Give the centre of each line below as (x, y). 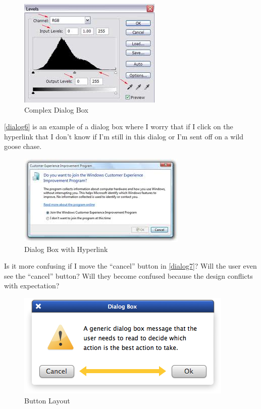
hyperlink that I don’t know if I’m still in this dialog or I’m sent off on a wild (124, 136)
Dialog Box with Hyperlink (66, 249)
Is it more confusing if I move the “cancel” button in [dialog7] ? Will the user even (130, 266)
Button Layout (47, 400)
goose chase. (23, 146)
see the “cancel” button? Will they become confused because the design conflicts (128, 275)
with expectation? (32, 286)
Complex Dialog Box (56, 109)
